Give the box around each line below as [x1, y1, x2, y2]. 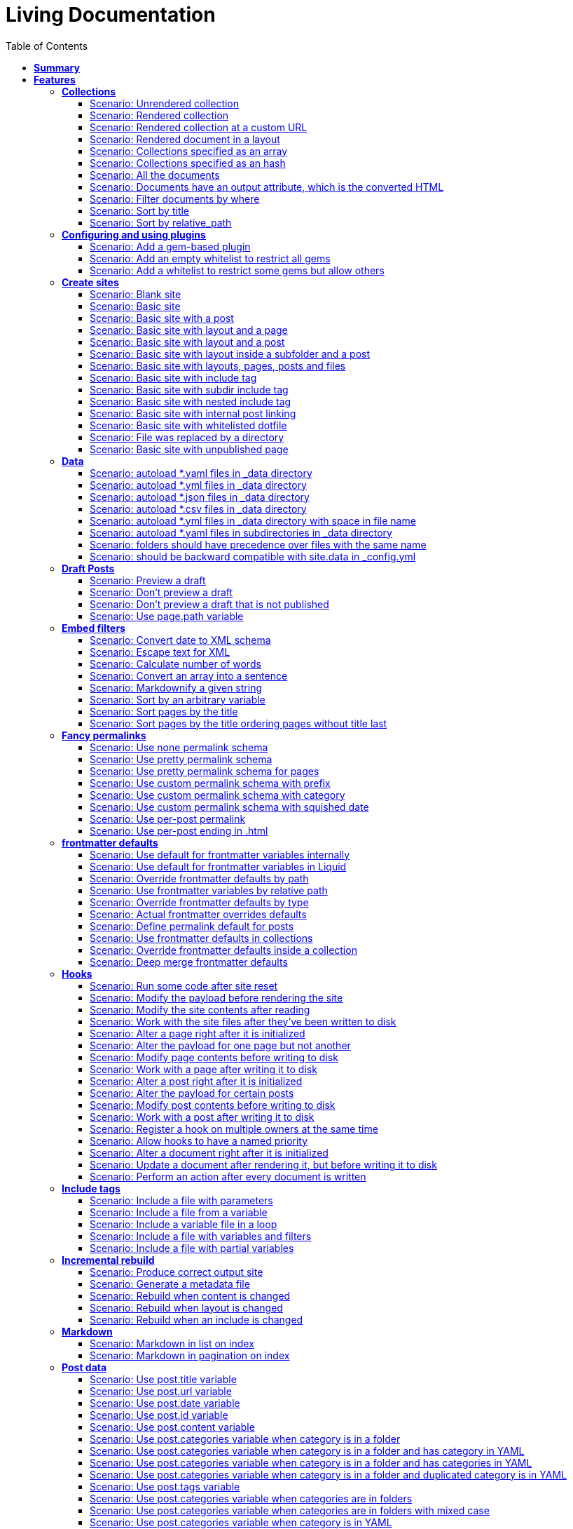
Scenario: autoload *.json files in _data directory [90, 490, 310, 503]
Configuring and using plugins [62, 228, 206, 241]
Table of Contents [6, 39, 88, 52]
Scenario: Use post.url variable [90, 1385, 232, 1397]
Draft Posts [62, 562, 115, 574]
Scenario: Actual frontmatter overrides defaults [90, 908, 307, 920]
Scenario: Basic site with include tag [90, 371, 257, 384]
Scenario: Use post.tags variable [90, 1480, 240, 1493]
